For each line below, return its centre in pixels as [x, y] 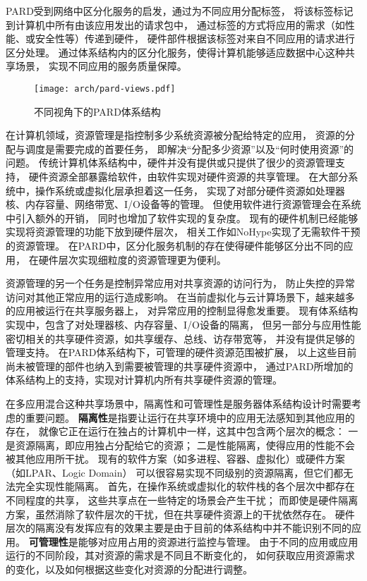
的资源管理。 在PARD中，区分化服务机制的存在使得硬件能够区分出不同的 [175, 245]
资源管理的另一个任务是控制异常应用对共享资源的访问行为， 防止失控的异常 [180, 283]
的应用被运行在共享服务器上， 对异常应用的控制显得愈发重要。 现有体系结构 [182, 311]
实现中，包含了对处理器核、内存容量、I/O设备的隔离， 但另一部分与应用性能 [183, 324]
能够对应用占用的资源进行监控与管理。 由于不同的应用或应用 [218, 541]
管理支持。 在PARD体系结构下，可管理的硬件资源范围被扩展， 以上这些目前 [181, 352]
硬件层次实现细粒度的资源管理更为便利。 [132, 259]
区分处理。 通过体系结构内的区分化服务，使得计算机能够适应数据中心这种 [175, 52]
